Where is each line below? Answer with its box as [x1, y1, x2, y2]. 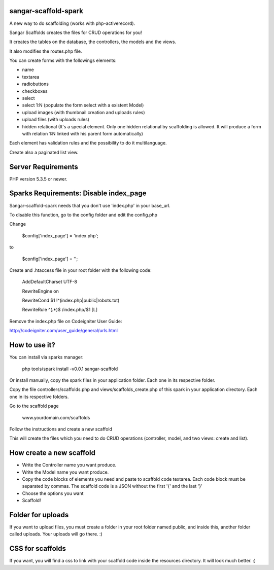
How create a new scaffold [9, 449, 96, 457]
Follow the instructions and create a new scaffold [9, 426, 113, 432]
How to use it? [9, 341, 55, 349]
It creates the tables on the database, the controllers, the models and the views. [9, 39, 177, 45]
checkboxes [22, 88, 48, 94]
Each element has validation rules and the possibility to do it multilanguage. [9, 140, 167, 146]
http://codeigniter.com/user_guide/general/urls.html [9, 328, 118, 334]
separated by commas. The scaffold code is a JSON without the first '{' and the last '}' [22, 483, 202, 489]
